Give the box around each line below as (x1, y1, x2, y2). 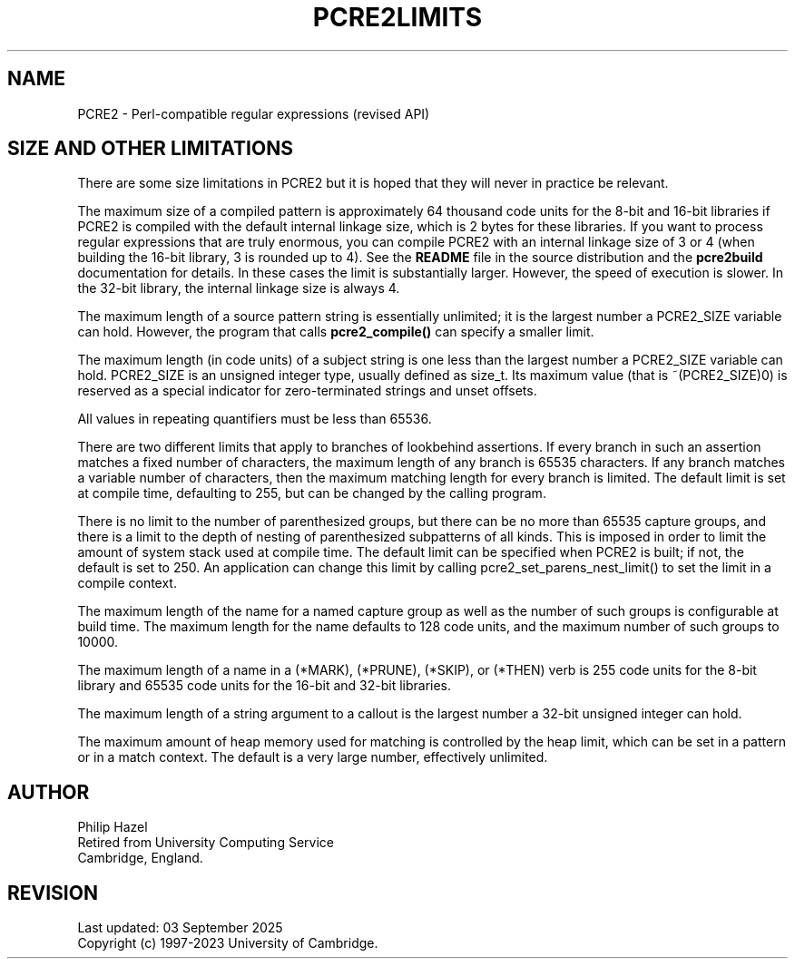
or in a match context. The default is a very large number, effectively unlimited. (77, 749, 548, 766)
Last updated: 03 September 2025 (77, 920, 283, 936)
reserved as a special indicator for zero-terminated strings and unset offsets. (77, 383, 537, 399)
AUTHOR (7, 780, 90, 804)
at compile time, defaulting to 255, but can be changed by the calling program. (77, 485, 546, 502)
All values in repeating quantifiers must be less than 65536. (77, 411, 432, 427)
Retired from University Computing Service (77, 834, 334, 851)
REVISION (7, 881, 98, 904)
